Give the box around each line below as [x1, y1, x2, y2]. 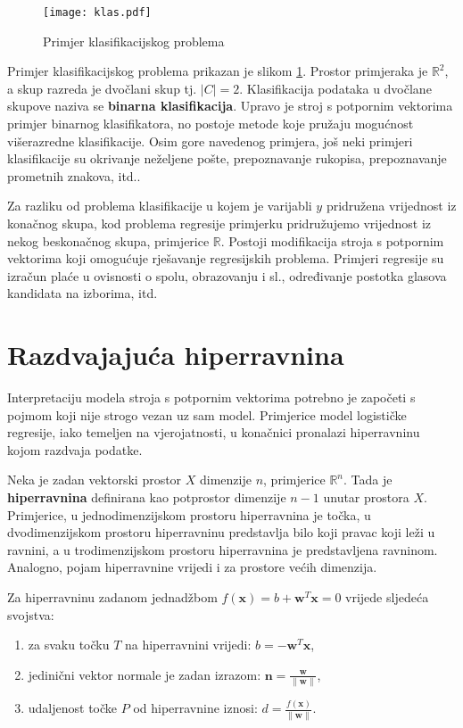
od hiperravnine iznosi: [133, 699, 258, 717]
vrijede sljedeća [345, 588, 429, 607]
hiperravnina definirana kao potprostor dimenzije [7, 488, 286, 507]
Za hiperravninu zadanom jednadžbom [7, 588, 218, 607]
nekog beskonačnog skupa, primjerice [7, 231, 210, 250]
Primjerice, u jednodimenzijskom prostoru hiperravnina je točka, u [7, 505, 371, 524]
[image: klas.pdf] [43, 6, 152, 19]
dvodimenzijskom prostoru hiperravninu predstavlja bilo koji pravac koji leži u [7, 523, 435, 542]
